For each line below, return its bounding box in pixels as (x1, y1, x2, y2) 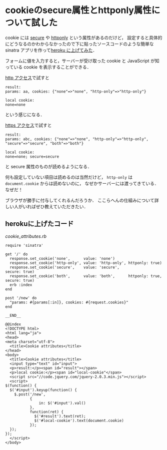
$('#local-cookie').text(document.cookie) (34, 418, 124, 423)
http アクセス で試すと (5, 75, 50, 81)
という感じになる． (5, 111, 45, 118)
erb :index (9, 282, 32, 287)
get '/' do (5, 251, 28, 257)
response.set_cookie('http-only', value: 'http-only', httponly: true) (9, 260, 162, 265)
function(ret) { (29, 409, 64, 414)
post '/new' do (5, 295, 37, 300)
